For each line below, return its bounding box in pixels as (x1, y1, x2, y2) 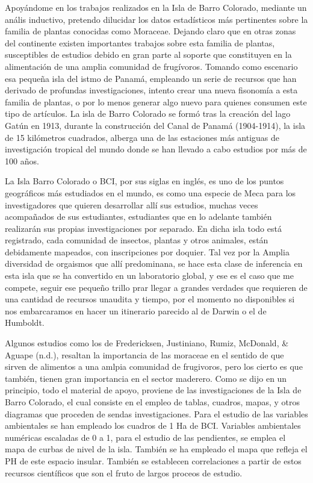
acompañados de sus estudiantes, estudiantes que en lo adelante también (5, 210, 272, 223)
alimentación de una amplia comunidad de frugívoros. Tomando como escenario (5, 60, 298, 72)
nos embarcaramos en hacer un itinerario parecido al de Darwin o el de (5, 304, 267, 317)
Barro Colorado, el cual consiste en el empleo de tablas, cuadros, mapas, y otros (5, 396, 300, 408)
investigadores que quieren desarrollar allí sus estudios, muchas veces (5, 198, 258, 211)
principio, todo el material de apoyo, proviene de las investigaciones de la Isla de (5, 384, 302, 396)
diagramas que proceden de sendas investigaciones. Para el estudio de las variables (5, 407, 308, 420)
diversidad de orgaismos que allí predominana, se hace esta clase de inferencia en (5, 257, 303, 270)
